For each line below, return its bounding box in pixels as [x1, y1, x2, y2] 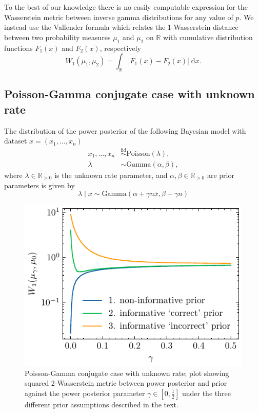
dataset [4, 135, 27, 146]
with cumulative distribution [163, 31, 253, 42]
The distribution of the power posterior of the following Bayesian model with [4, 125, 246, 136]
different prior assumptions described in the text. [25, 399, 178, 409]
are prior [207, 170, 234, 181]
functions [4, 42, 33, 53]
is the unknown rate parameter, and [54, 170, 168, 181]
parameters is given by [4, 179, 75, 190]
